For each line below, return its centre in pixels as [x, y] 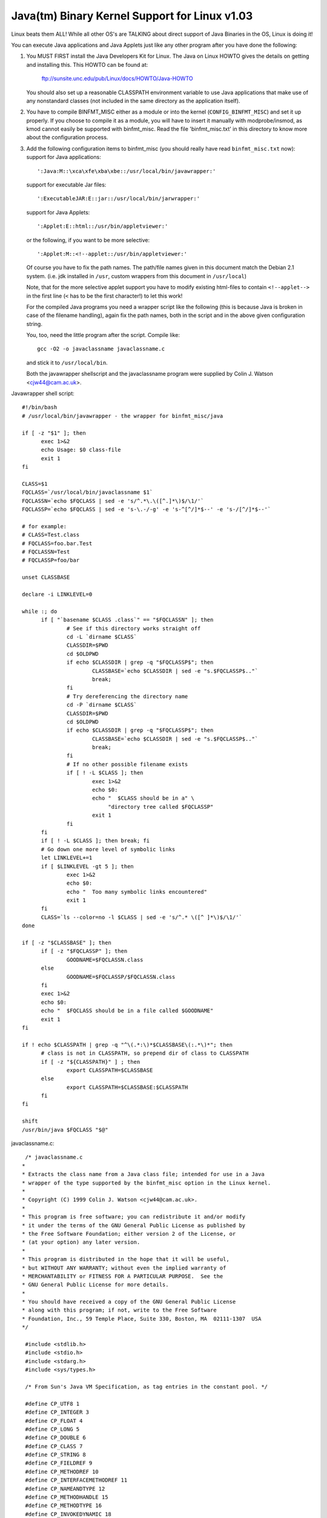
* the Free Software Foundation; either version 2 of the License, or [129, 1234]
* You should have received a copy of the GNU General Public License [129, 1302]
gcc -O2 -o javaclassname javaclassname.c [101, 349]
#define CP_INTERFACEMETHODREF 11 [76, 1480]
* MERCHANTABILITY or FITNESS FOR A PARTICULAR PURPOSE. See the [123, 1276]
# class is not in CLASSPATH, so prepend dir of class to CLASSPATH [145, 1053]
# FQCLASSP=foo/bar [51, 560]
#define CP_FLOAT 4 [54, 1421]
